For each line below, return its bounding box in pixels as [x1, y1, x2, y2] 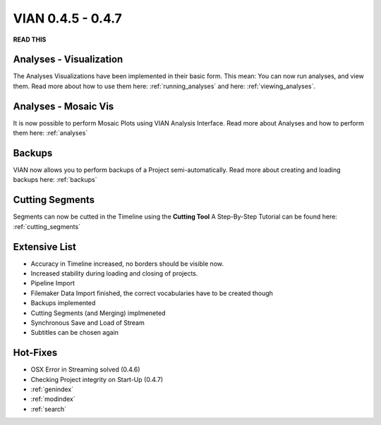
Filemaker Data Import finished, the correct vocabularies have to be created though [30, 289, 273, 297]
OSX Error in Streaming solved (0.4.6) [30, 365, 140, 374]
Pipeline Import [30, 279, 75, 288]
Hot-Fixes [13, 347, 58, 359]
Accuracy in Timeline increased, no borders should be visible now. [30, 259, 224, 268]
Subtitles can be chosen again [30, 328, 119, 337]
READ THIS [13, 35, 47, 44]
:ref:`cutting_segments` [13, 222, 81, 230]
